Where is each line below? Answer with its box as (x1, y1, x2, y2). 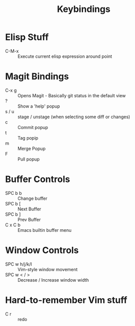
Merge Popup (17, 146, 46, 152)
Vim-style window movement (17, 266, 78, 272)
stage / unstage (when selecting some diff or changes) (17, 114, 131, 120)
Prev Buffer (17, 216, 41, 222)
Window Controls (5, 245, 79, 256)
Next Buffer (17, 206, 41, 212)
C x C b (5, 222, 21, 228)
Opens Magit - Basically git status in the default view (17, 92, 126, 98)
